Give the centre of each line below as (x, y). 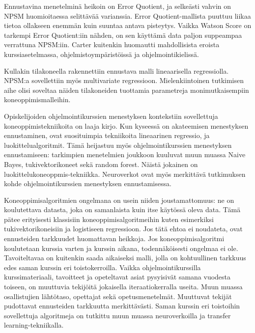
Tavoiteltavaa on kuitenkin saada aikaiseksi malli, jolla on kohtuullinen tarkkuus (125, 258)
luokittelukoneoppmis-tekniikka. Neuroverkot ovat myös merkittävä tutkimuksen (125, 174)
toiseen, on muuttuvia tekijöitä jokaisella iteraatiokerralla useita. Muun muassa (123, 287)
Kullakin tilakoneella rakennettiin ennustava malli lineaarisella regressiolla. (116, 70)
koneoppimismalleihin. (37, 99)
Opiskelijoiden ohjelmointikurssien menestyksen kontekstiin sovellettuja (111, 116)
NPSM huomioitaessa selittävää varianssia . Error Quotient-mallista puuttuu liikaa (127, 15)
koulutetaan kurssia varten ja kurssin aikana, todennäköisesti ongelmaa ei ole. (121, 248)
